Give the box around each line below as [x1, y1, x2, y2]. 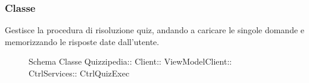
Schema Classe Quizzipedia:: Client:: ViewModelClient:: [29, 55, 232, 68]
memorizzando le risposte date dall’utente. [5, 35, 160, 47]
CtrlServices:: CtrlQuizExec [29, 67, 130, 79]
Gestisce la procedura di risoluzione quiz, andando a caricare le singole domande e [5, 24, 305, 36]
